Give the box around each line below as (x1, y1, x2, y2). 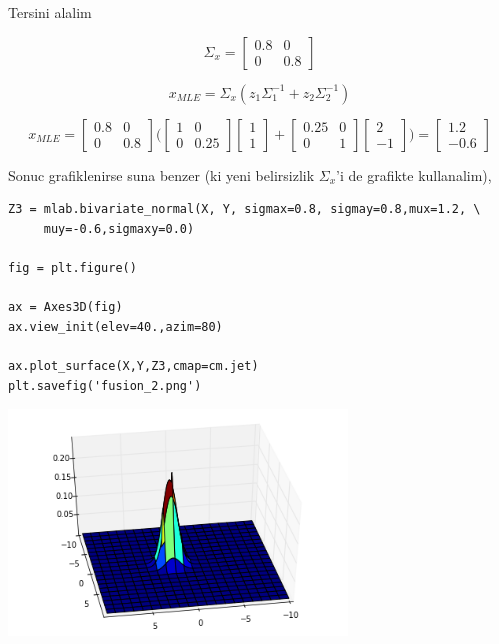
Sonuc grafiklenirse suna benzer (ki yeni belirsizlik (8, 164, 315, 185)
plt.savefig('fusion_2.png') (8, 378, 202, 393)
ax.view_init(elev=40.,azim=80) (8, 319, 223, 334)
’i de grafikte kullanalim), (336, 164, 492, 185)
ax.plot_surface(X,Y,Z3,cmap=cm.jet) (8, 358, 259, 373)
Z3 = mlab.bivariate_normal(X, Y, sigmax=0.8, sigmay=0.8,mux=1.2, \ (8, 202, 481, 217)
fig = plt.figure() (8, 260, 137, 275)
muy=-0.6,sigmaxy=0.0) (43, 221, 195, 236)
